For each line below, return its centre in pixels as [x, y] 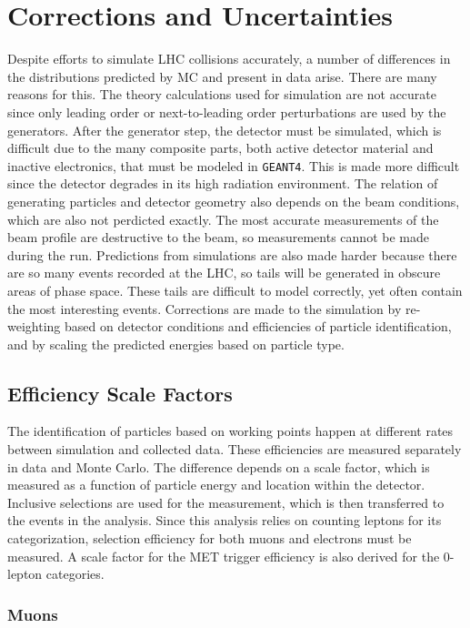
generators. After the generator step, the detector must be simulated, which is [225, 130]
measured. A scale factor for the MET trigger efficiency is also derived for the [224, 556]
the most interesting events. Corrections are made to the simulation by [205, 308]
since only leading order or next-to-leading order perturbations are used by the [227, 111]
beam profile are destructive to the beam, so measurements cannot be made [218, 237]
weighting [34, 326]
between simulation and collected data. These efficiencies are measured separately [235, 449]
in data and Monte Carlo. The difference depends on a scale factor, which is [219, 466]
